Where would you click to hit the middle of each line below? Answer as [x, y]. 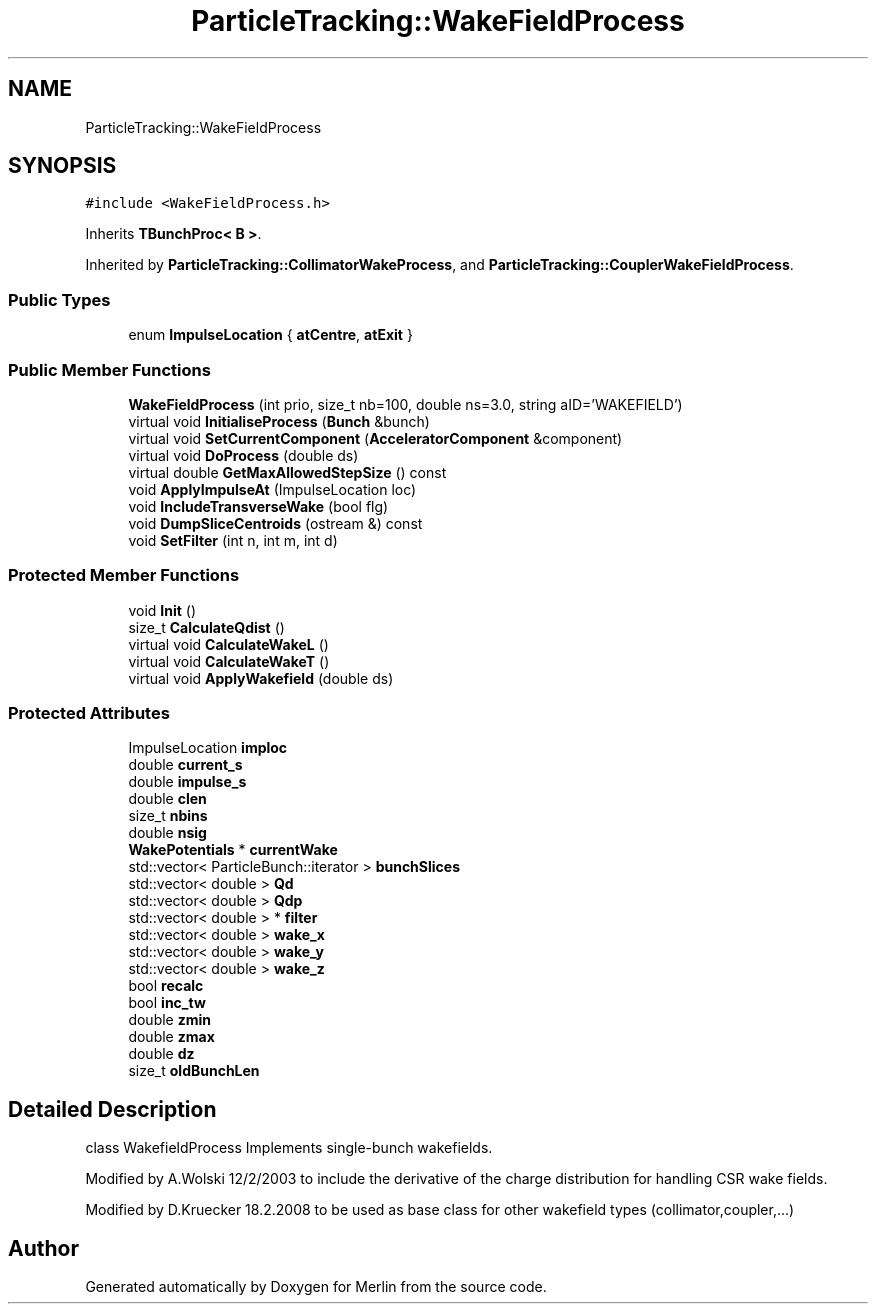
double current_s [185, 765]
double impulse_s [187, 782]
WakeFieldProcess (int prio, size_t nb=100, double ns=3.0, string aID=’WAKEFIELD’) [405, 404]
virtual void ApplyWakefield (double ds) [261, 678]
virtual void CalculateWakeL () [228, 644]
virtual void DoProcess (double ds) [243, 455]
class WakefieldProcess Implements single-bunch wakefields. [289, 1148]
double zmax [171, 1037]
